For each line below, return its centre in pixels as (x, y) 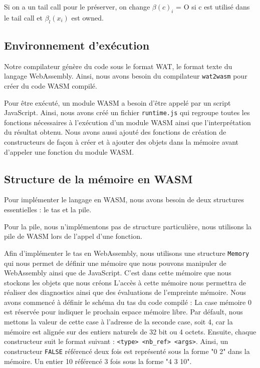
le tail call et (23, 17)
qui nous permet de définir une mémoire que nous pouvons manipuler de (115, 263)
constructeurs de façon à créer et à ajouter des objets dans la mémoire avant (121, 142)
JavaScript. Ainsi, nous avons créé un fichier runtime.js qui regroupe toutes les (127, 112)
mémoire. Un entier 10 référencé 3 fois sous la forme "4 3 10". (98, 361)
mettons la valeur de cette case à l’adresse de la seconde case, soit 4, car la (118, 322)
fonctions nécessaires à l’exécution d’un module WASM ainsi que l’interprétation (127, 122)
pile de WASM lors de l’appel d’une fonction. (73, 236)
